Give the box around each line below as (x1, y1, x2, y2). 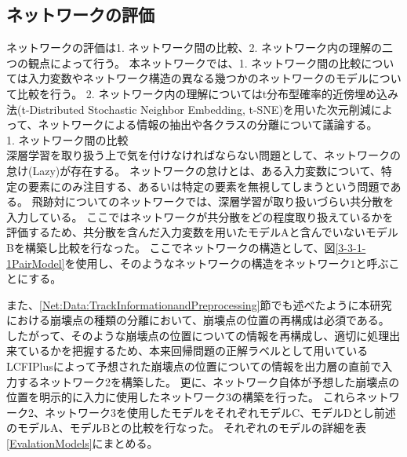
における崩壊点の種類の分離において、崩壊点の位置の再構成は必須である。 (6, 312, 390, 328)
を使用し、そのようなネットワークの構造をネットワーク (64, 254, 351, 271)
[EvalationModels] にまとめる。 (6, 435, 158, 452)
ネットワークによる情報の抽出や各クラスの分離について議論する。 (38, 116, 378, 133)
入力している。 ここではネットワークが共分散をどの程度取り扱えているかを (6, 208, 394, 225)
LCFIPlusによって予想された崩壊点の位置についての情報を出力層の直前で (6, 358, 382, 375)
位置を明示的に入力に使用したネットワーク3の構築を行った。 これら (6, 389, 356, 405)
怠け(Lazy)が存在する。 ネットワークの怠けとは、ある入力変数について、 (6, 162, 381, 178)
